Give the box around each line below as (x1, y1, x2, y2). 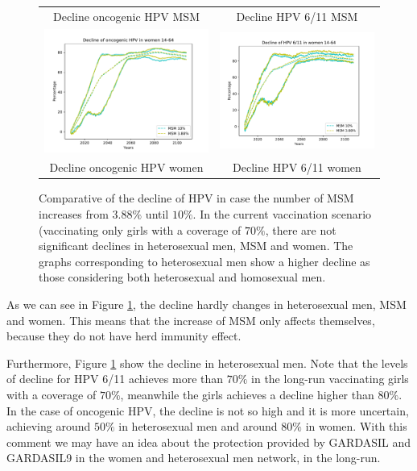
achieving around (6, 418, 91, 435)
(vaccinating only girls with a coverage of (39, 221, 242, 238)
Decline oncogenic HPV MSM (52, 7, 200, 24)
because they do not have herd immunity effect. (6, 327, 242, 344)
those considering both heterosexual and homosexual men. (39, 269, 326, 286)
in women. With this (305, 418, 407, 435)
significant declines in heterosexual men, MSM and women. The (39, 237, 353, 254)
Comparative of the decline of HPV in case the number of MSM (39, 190, 354, 206)
